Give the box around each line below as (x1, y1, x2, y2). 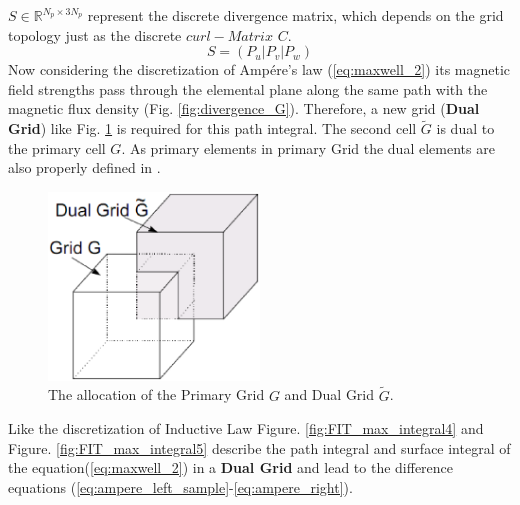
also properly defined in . (8, 157, 161, 178)
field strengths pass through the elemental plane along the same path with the (8, 78, 488, 99)
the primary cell (8, 137, 106, 158)
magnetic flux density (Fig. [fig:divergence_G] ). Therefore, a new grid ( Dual (8, 98, 480, 119)
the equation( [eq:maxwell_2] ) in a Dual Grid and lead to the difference (8, 457, 454, 478)
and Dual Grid (284, 384, 375, 405)
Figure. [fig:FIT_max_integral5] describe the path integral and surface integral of (8, 437, 511, 458)
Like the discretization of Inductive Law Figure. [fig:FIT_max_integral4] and (8, 418, 484, 439)
